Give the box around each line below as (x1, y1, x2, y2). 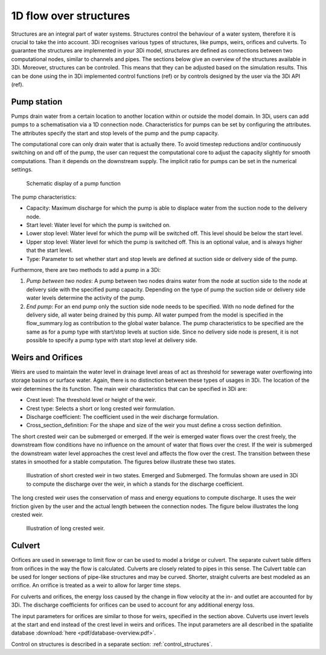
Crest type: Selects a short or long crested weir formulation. (26, 405, 176, 412)
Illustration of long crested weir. (26, 524, 105, 532)
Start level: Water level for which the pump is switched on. (26, 221, 171, 229)
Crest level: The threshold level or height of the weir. (26, 396, 157, 404)
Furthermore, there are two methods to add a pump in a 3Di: (11, 266, 161, 274)
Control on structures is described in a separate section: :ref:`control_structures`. (11, 640, 213, 648)
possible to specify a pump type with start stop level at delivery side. (26, 337, 197, 344)
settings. (11, 166, 33, 173)
